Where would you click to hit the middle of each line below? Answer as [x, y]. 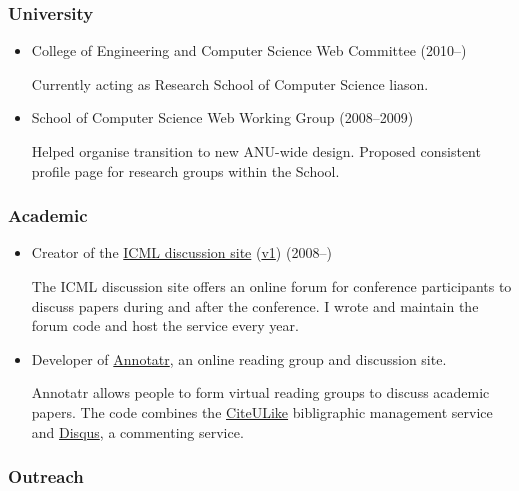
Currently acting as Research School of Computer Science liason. [230, 83]
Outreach [46, 476]
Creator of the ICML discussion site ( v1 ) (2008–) [181, 252]
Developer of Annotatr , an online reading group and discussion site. [239, 358]
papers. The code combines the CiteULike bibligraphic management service [262, 411]
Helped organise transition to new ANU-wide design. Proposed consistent [256, 151]
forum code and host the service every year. [165, 325]
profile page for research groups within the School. [185, 170]
